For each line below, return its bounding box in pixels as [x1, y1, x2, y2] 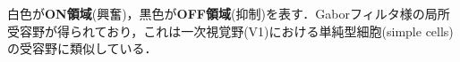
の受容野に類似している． [7, 39, 158, 58]
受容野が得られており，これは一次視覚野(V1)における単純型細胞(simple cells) [7, 21, 454, 40]
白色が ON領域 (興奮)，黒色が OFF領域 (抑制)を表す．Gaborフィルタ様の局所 [7, 4, 450, 22]
